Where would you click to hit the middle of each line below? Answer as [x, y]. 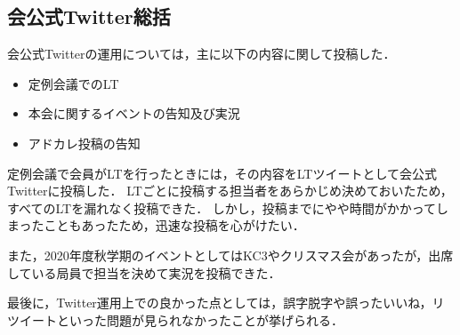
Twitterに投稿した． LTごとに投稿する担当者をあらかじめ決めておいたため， [230, 191]
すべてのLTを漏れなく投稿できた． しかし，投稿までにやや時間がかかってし [228, 207]
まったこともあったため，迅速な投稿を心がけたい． [156, 225]
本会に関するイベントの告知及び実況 [134, 113]
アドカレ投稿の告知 [84, 143]
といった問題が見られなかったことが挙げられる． [200, 319]
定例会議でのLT [73, 83]
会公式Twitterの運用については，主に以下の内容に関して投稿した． [202, 54]
